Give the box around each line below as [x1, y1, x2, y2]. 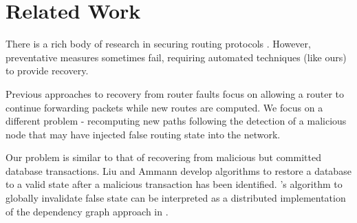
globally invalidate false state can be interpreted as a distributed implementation [6, 191, 346, 205]
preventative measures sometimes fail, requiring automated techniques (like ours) [6, 50, 347, 64]
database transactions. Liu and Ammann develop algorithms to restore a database [6, 163, 351, 178]
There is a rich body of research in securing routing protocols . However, [6, 36, 311, 51]
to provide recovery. [6, 63, 89, 78]
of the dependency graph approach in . [6, 204, 169, 218]
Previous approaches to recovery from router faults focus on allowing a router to [6, 86, 345, 100]
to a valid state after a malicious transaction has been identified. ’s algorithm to [6, 177, 343, 191]
